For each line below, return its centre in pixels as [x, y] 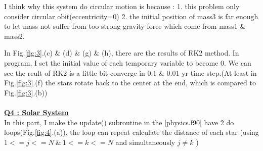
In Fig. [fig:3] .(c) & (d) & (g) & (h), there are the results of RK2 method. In [122, 53]
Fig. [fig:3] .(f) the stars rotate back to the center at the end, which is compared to [130, 83]
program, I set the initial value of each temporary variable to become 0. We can [128, 62]
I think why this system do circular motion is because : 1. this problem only [122, 6]
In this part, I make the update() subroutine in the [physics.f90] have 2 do [119, 122]
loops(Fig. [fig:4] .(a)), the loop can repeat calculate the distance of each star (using [131, 132]
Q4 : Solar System [36, 112]
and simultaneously [145, 142]
